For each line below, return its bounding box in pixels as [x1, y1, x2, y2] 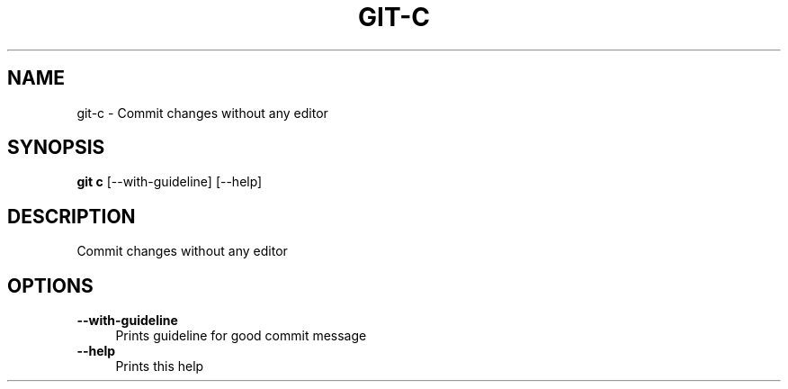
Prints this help [115, 358, 204, 375]
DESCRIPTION [7, 204, 136, 228]
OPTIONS [7, 274, 94, 297]
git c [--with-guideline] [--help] [76, 174, 263, 190]
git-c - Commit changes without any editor [76, 104, 328, 121]
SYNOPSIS [7, 136, 105, 159]
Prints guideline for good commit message [115, 328, 367, 344]
